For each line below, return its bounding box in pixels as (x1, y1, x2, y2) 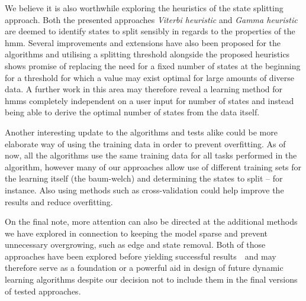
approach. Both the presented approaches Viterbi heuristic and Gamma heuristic (5, 13, 298, 25)
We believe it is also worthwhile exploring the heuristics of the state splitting (5, 2, 284, 14)
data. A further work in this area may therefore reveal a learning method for (5, 83, 283, 95)
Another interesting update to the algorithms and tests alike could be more (5, 125, 278, 138)
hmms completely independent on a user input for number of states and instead (5, 94, 294, 106)
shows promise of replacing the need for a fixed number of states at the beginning (5, 59, 301, 72)
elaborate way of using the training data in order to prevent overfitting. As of (5, 137, 286, 150)
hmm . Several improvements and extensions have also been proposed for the (5, 36, 281, 48)
